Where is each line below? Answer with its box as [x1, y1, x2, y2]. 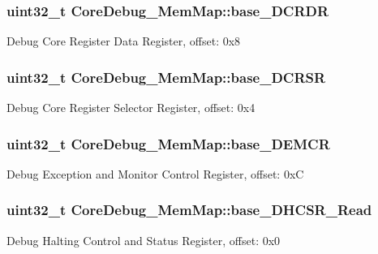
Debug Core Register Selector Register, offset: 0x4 [6, 99, 256, 116]
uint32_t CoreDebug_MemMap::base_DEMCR [6, 133, 330, 153]
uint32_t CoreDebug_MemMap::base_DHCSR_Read [6, 200, 372, 220]
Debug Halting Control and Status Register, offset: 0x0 [6, 231, 281, 248]
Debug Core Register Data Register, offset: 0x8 [6, 32, 241, 50]
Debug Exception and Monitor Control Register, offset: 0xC [6, 165, 304, 182]
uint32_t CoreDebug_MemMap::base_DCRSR [6, 67, 326, 87]
